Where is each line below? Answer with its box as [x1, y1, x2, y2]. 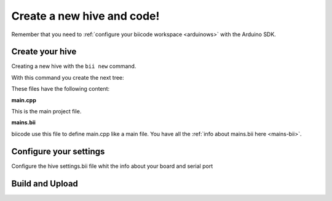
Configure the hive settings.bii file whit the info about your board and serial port [11, 162, 213, 170]
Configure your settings [11, 146, 105, 156]
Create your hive [11, 47, 77, 57]
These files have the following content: [11, 85, 110, 93]
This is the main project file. [11, 108, 82, 115]
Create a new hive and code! [11, 9, 160, 23]
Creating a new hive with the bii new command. [11, 63, 136, 70]
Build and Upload [11, 178, 78, 189]
